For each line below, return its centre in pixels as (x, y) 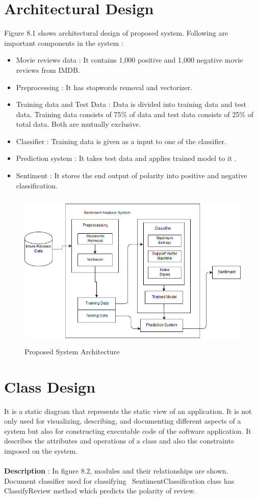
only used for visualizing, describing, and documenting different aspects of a (123, 421)
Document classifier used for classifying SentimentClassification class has (119, 480)
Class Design (50, 386)
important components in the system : (64, 43)
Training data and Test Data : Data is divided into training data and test (131, 104)
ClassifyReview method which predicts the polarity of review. (100, 491)
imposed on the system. (41, 450)
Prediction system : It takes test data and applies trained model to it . (126, 158)
